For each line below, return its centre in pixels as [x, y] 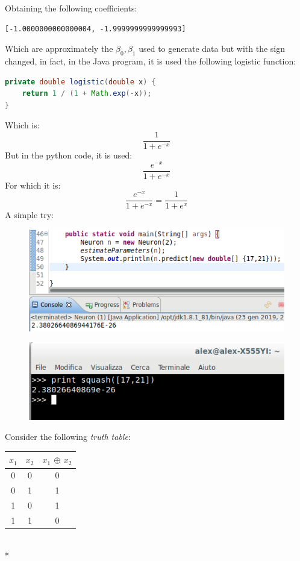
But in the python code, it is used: [69, 155]
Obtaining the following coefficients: [71, 8]
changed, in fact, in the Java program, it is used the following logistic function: [151, 61]
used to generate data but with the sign [212, 49]
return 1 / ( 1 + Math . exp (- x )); [87, 94]
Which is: [22, 125]
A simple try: [30, 215]
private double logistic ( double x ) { [80, 82]
